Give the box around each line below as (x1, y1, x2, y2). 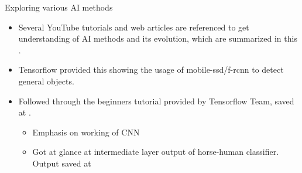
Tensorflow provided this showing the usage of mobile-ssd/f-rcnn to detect (18, 63, 284, 76)
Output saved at (32, 157, 91, 169)
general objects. (18, 74, 74, 87)
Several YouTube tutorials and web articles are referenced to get (18, 21, 249, 33)
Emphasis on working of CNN (32, 125, 140, 138)
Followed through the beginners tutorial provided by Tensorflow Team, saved (18, 94, 294, 107)
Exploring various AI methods (5, 1, 113, 13)
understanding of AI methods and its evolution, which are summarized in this (18, 32, 297, 45)
